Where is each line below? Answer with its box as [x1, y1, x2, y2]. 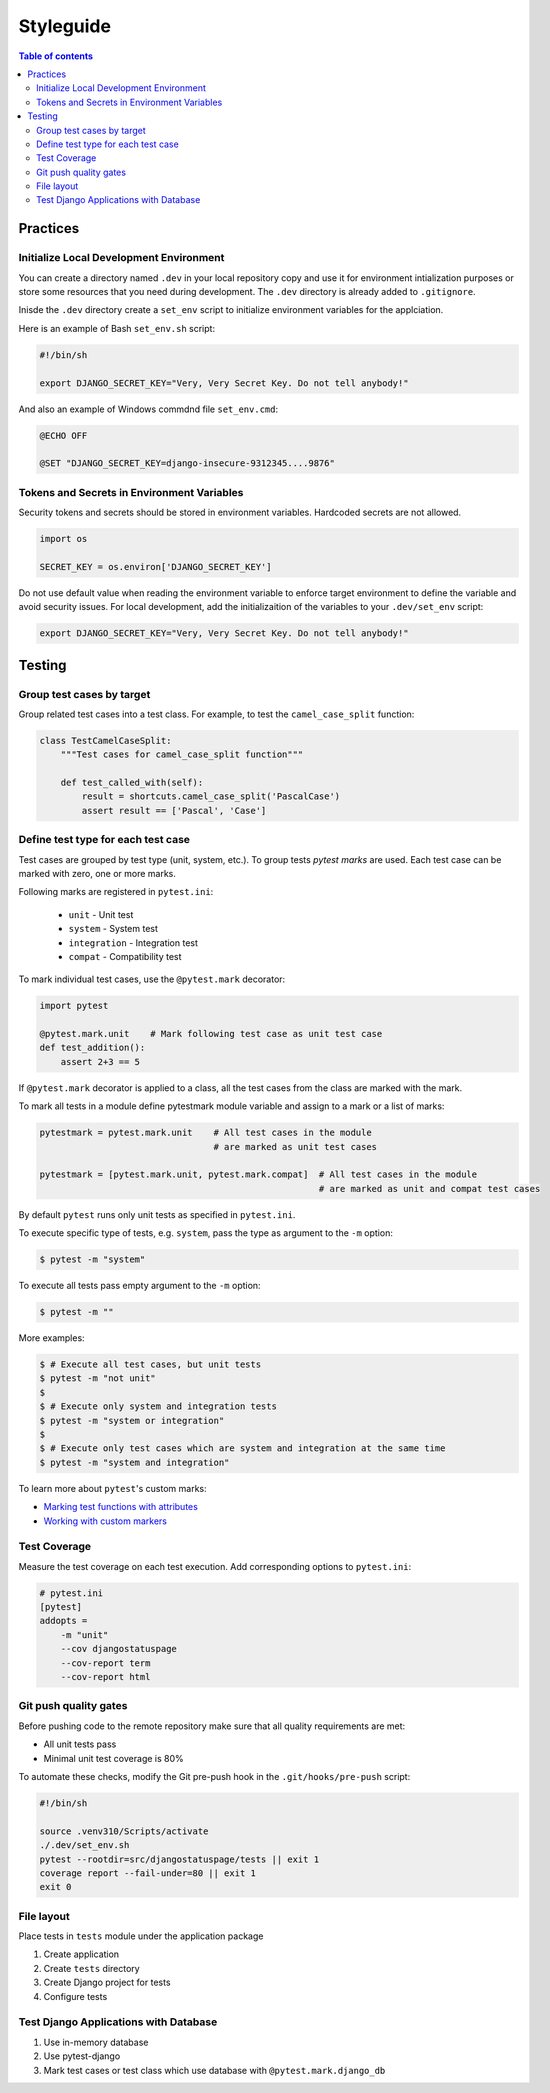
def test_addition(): [39, 1042, 146, 1054]
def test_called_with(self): [60, 777, 204, 789]
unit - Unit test [68, 908, 134, 920]
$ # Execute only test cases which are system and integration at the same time [39, 1443, 446, 1454]
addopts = [39, 1615, 88, 1627]
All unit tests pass [43, 1738, 117, 1750]
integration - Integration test [68, 936, 199, 949]
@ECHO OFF [39, 430, 88, 441]
